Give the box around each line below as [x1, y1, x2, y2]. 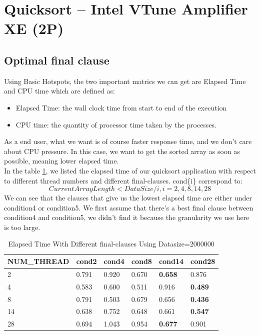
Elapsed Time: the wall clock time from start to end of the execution [15, 102, 227, 112]
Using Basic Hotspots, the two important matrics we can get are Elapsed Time [4, 75, 246, 86]
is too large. [4, 221, 40, 232]
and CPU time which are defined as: [4, 85, 115, 96]
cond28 [190, 256, 215, 266]
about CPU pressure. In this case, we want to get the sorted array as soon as [4, 145, 240, 156]
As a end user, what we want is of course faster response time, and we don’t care [4, 136, 252, 146]
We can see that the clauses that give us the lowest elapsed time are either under [4, 192, 252, 203]
